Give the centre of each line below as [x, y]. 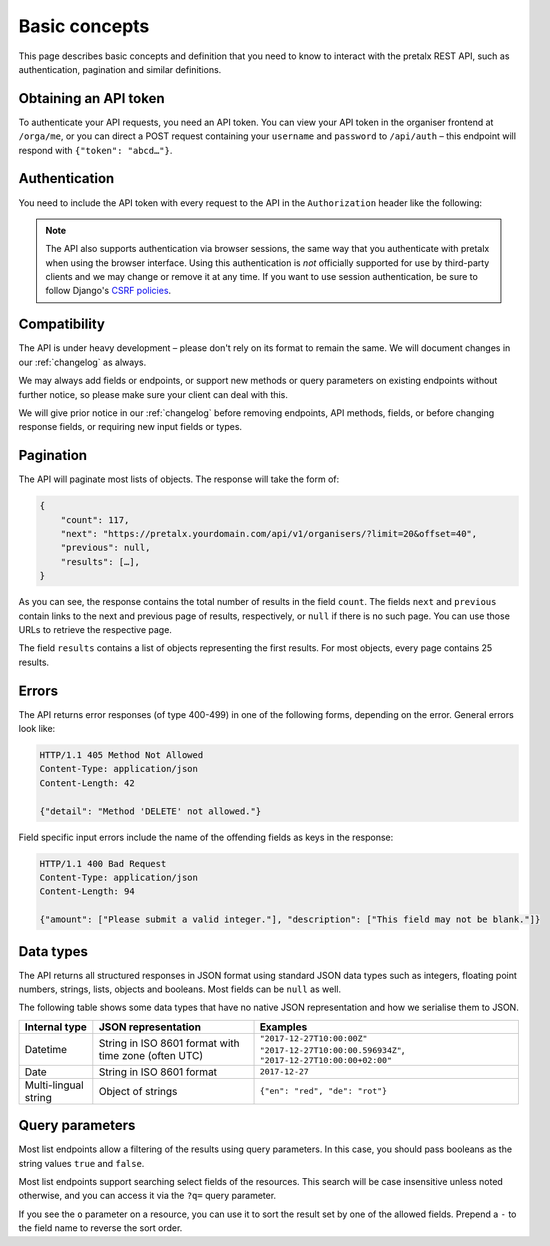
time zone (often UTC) [151, 1055]
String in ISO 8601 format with [169, 1043]
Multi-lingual [54, 1085]
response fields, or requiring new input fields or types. [130, 427]
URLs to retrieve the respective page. [95, 629]
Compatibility [61, 324]
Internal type [55, 1027]
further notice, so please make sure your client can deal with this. [153, 394]
